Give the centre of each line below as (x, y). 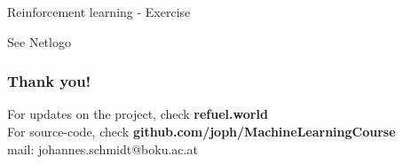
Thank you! (49, 81)
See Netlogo (39, 41)
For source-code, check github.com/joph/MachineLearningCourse (201, 131)
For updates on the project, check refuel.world (138, 114)
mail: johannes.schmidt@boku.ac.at (103, 148)
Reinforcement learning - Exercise (99, 12)
